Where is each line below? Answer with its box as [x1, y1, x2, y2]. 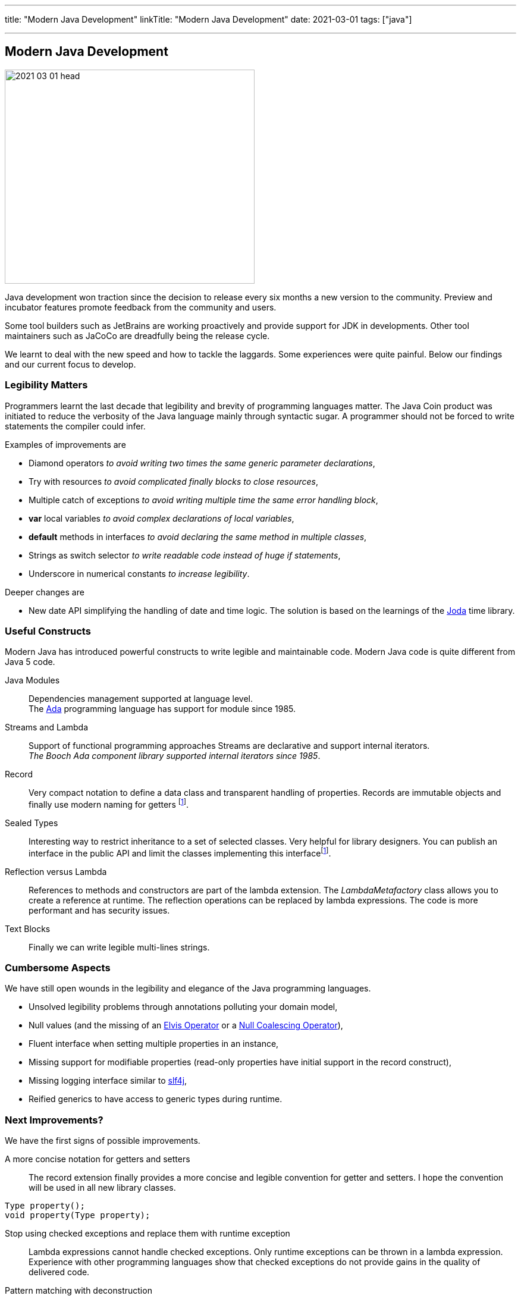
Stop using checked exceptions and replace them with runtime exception [5, 1228, 290, 1239]
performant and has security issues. [29, 905, 170, 915]
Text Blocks [5, 923, 51, 934]
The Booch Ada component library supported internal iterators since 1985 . [29, 751, 321, 761]
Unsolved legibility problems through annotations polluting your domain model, [29, 1002, 338, 1012]
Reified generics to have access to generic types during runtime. [29, 1094, 283, 1105]
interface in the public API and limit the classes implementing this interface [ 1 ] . [29, 846, 331, 858]
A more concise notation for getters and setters [5, 1154, 190, 1165]
